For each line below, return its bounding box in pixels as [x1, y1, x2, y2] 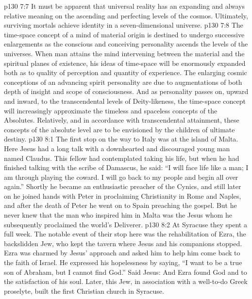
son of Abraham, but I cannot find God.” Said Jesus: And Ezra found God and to [4, 267, 247, 277]
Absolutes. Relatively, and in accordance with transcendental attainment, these [4, 115, 239, 125]
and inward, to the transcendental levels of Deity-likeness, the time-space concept [4, 95, 246, 106]
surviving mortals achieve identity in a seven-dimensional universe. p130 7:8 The [4, 20, 243, 30]
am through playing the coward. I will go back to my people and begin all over [4, 172, 238, 182]
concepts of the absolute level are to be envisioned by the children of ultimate [4, 124, 235, 134]
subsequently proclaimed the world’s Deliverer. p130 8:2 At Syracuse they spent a [4, 219, 247, 229]
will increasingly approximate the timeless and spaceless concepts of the [4, 105, 218, 115]
